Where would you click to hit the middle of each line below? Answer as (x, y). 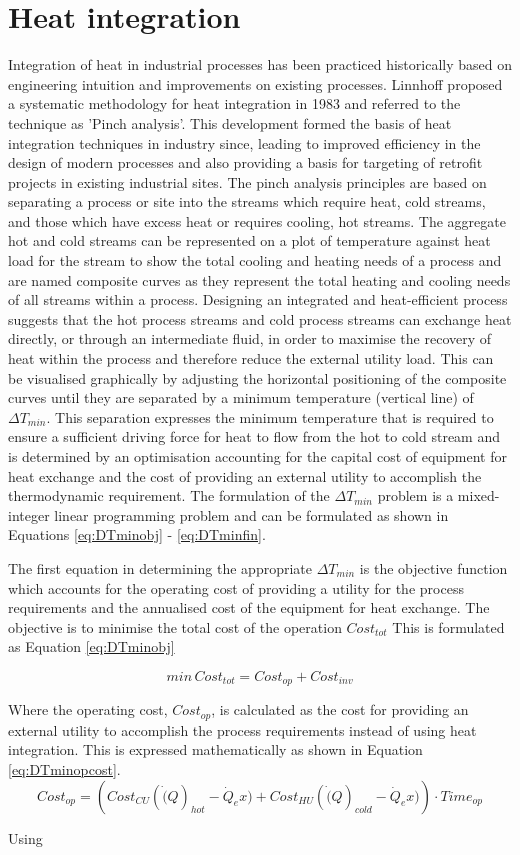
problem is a (415, 495)
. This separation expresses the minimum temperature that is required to (270, 416)
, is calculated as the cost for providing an (340, 709)
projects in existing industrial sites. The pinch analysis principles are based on (247, 181)
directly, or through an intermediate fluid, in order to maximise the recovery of (250, 338)
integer (29, 514)
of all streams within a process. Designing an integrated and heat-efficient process (258, 299)
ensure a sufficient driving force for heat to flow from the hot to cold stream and (254, 436)
